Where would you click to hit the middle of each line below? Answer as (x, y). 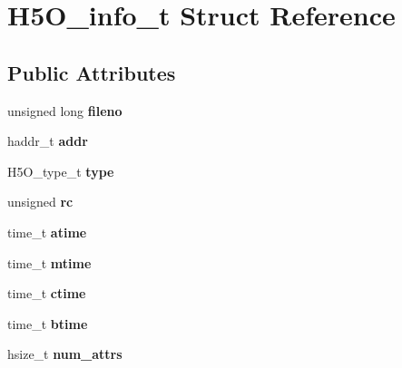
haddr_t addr (48, 141)
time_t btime (48, 323)
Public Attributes (92, 72)
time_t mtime (49, 262)
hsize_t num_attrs (65, 354)
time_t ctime (47, 293)
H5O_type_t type (61, 171)
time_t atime (47, 232)
